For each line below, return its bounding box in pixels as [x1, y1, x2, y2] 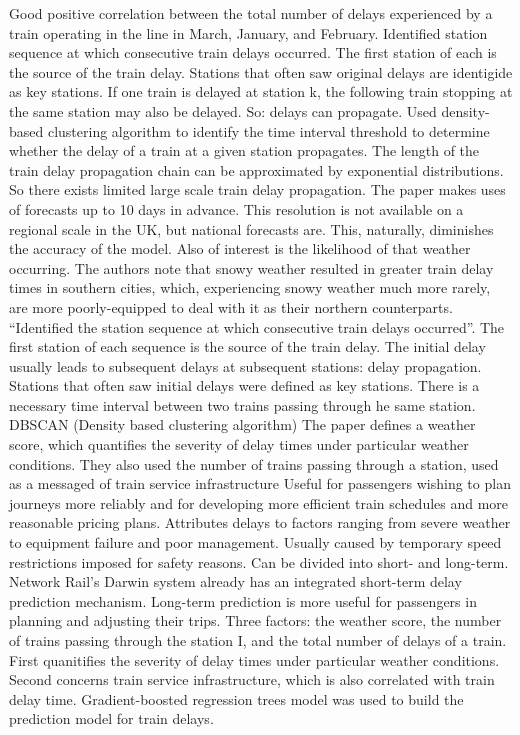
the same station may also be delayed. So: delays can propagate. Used [9, 100, 437, 121]
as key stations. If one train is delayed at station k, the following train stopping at [9, 81, 513, 102]
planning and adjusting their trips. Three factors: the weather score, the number [9, 610, 502, 631]
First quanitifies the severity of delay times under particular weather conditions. [9, 649, 500, 670]
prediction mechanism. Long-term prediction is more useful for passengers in [9, 590, 477, 611]
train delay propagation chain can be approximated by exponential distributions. [9, 159, 504, 180]
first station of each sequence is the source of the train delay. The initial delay [9, 336, 486, 357]
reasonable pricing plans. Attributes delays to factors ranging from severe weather [9, 512, 511, 533]
